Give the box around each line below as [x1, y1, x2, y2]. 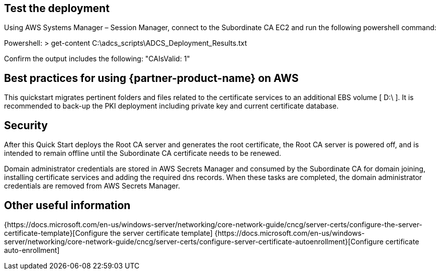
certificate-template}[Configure [4, 228, 108, 237]
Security [4, 119, 48, 132]
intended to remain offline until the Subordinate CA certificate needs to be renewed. [4, 149, 282, 158]
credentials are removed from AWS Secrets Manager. [4, 181, 180, 191]
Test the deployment [4, 2, 110, 15]
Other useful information [4, 199, 131, 212]
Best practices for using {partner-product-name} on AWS [4, 71, 299, 84]
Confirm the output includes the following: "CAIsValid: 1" [4, 54, 190, 63]
